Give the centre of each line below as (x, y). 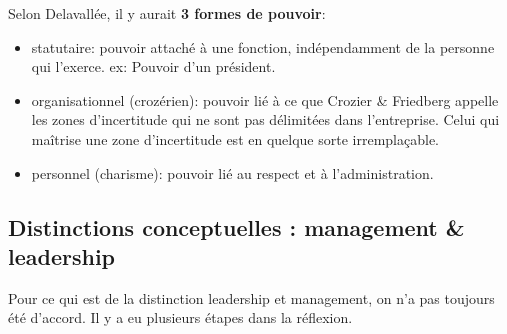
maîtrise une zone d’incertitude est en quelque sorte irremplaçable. (235, 138)
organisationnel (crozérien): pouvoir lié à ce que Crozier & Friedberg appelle (265, 99)
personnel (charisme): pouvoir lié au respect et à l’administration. (232, 172)
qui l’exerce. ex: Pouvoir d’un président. (153, 66)
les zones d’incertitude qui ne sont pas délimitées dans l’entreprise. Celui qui (265, 119)
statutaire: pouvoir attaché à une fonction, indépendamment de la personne (263, 46)
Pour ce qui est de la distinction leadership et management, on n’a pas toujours (251, 297)
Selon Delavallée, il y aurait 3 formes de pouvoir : (167, 13)
